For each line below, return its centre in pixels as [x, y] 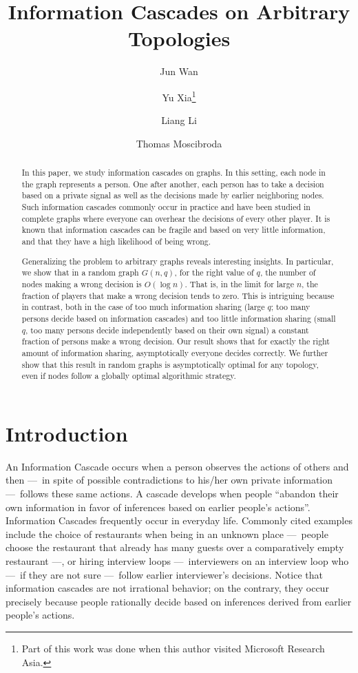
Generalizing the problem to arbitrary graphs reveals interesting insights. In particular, [178, 261]
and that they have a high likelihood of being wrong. [116, 241]
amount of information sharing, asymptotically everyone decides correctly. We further [175, 352]
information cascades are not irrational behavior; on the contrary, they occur [167, 588]
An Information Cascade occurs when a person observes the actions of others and [177, 466]
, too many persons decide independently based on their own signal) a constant [167, 330]
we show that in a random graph [80, 272]
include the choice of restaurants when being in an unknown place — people [167, 534]
